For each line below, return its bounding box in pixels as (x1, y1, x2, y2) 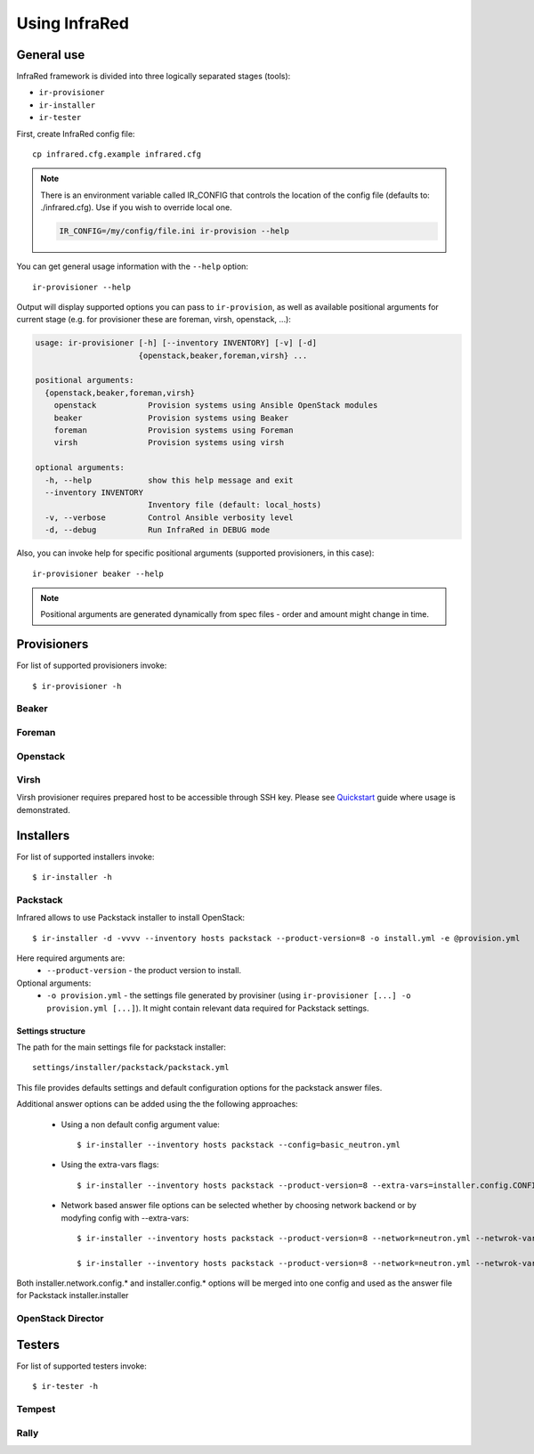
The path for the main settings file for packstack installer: (16, 1042, 227, 1052)
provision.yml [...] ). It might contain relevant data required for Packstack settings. (46, 1003, 369, 1013)
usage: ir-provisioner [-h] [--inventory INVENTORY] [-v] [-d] (35, 338, 318, 348)
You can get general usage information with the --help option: (16, 261, 249, 272)
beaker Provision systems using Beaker (53, 412, 289, 423)
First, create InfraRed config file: (16, 128, 135, 139)
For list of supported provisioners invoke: (16, 660, 167, 671)
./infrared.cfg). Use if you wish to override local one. (40, 202, 232, 213)
